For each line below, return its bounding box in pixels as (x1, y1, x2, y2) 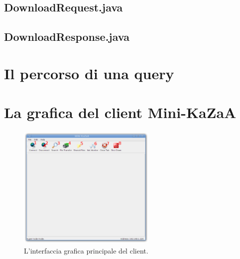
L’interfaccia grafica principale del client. (24, 245, 148, 256)
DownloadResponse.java (4, 29, 129, 44)
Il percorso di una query (4, 63, 174, 83)
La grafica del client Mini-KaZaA (4, 102, 237, 123)
